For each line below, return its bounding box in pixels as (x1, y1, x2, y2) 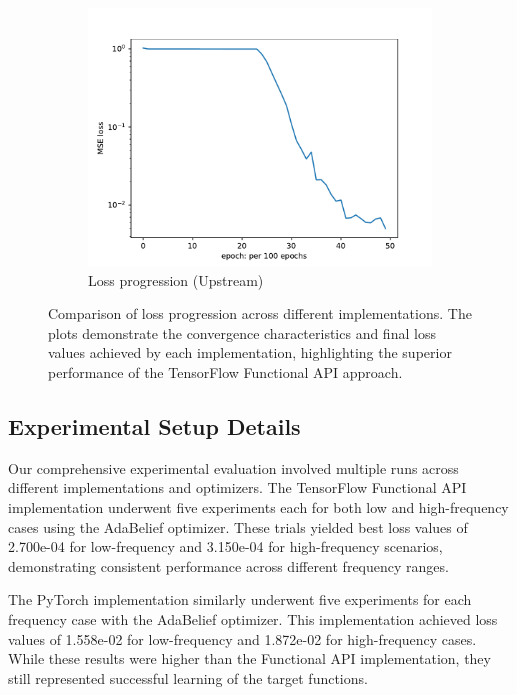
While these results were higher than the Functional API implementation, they (8, 648, 491, 669)
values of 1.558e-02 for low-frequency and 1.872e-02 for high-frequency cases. (8, 628, 477, 649)
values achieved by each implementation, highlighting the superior (48, 342, 452, 363)
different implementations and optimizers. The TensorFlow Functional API (8, 477, 467, 498)
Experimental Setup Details (8, 410, 301, 441)
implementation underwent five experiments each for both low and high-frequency (8, 496, 509, 517)
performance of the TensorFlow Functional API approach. (48, 361, 403, 382)
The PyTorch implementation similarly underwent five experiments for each (8, 589, 472, 610)
